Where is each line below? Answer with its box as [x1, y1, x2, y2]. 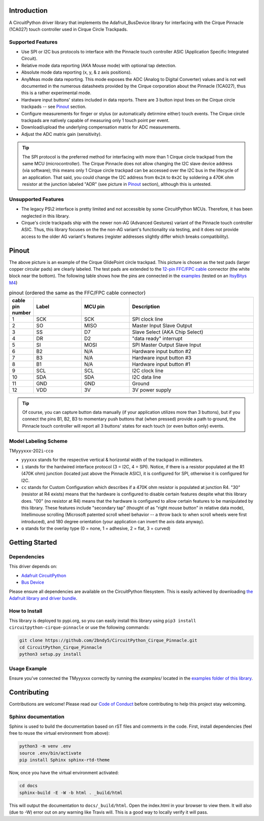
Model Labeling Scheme [9, 437, 68, 444]
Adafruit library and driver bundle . [9, 595, 78, 601]
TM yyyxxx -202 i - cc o [9, 448, 54, 454]
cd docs [19, 783, 38, 789]
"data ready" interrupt [132, 335, 183, 342]
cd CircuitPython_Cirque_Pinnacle [19, 644, 102, 650]
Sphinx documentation [9, 713, 65, 720]
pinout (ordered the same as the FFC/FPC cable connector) [9, 289, 146, 296]
